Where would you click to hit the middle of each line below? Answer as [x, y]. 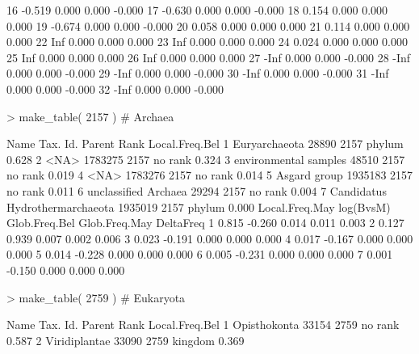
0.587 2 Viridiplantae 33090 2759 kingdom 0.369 [126, 340]
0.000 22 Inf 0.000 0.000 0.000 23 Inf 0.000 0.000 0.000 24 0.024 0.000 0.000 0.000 [207, 42]
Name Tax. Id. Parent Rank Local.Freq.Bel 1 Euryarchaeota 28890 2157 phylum [205, 143]
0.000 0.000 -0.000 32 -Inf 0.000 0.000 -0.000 [115, 88]
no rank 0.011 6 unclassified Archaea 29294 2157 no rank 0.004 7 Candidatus [197, 190]
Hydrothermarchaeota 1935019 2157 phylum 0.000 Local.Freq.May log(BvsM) [199, 206]
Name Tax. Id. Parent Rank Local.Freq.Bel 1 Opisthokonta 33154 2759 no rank [203, 324]
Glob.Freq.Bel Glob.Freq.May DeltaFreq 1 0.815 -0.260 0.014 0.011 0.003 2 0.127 [205, 223]
